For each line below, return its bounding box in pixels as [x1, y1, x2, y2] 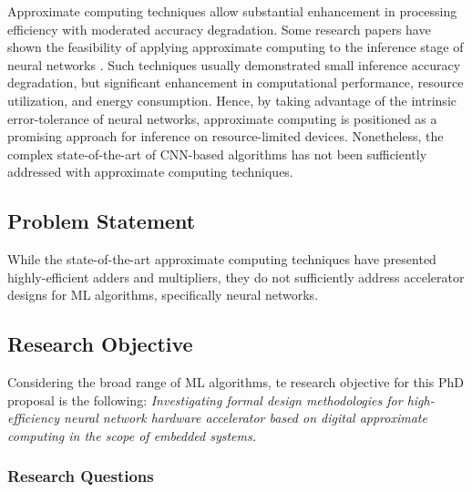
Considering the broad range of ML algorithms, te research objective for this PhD [7, 373, 464, 392]
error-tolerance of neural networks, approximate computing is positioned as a [7, 108, 437, 128]
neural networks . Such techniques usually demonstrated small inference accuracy [7, 55, 461, 74]
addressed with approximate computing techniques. [7, 162, 293, 181]
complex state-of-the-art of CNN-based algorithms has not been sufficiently [7, 144, 427, 163]
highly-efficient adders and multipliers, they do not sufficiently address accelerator [7, 267, 465, 286]
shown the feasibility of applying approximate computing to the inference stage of [7, 37, 464, 56]
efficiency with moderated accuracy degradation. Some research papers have [7, 19, 431, 38]
